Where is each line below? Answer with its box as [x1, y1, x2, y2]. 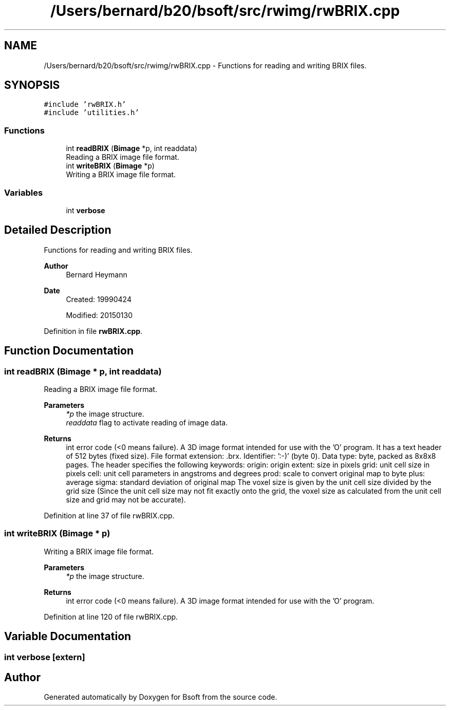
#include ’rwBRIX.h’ [44, 100, 126, 109]
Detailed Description [4, 223, 111, 237]
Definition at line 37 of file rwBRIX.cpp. [44, 511, 175, 520]
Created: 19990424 [66, 294, 132, 304]
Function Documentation [4, 344, 134, 358]
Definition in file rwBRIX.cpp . [44, 326, 143, 335]
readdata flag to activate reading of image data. [66, 418, 228, 427]
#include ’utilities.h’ [44, 108, 139, 117]
